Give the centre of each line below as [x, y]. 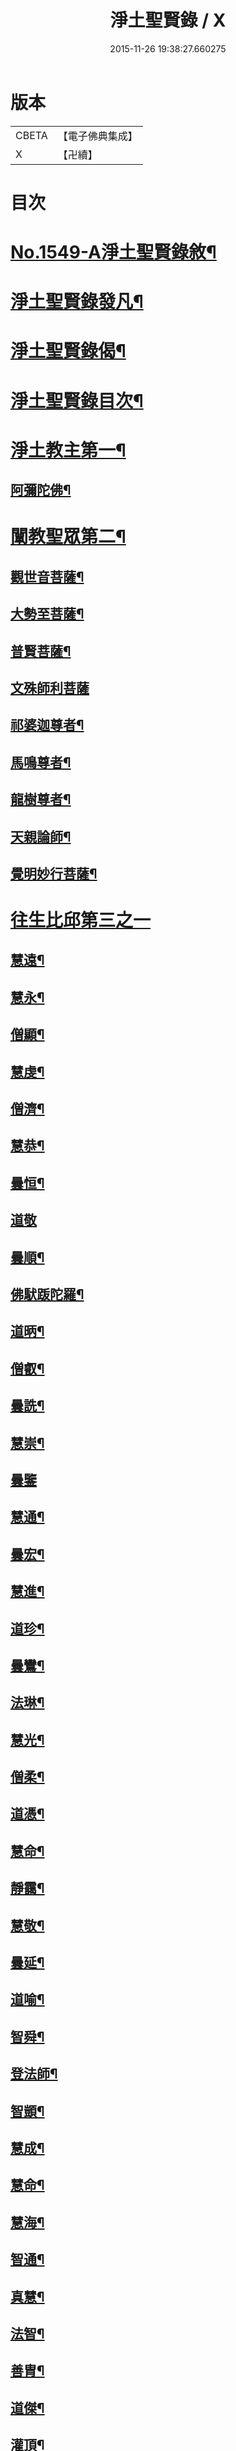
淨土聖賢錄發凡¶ [77, 302]
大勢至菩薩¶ [47, 614]
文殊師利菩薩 [50, 687]
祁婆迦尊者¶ [47, 725]
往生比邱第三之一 [81, 920]
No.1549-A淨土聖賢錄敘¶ [113, 252]
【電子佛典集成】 [97, 136]
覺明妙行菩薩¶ [54, 873]
